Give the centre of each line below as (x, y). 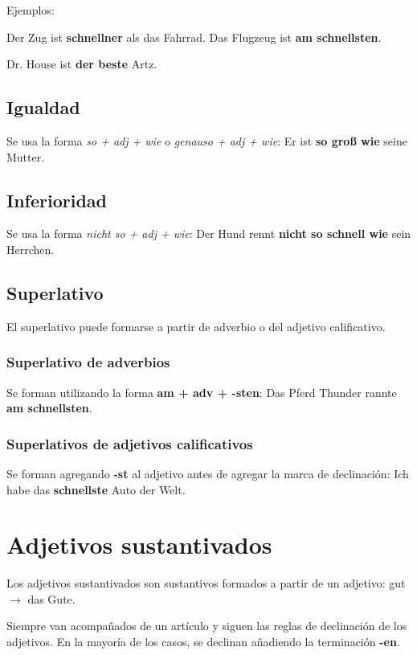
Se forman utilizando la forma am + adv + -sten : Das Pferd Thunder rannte (202, 392)
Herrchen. (31, 249)
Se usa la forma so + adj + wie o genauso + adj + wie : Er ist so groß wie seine (207, 140)
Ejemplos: (31, 10)
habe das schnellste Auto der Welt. (96, 489)
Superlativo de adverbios (88, 362)
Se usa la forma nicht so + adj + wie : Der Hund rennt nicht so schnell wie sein (209, 233)
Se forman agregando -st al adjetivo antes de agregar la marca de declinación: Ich (208, 473)
